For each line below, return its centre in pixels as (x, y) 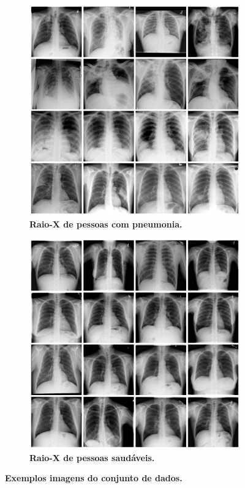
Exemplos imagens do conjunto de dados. (94, 478)
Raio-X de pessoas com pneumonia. (106, 224)
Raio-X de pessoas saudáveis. (92, 457)
